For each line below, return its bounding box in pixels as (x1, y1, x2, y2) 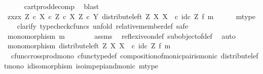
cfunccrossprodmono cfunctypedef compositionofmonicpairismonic (11, 50, 217, 60)
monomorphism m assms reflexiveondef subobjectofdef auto (7, 30, 236, 41)
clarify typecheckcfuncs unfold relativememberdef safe (17, 21, 189, 31)
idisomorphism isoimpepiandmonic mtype (27, 60, 159, 70)
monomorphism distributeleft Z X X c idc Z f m (7, 40, 171, 51)
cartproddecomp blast (24, 1, 99, 11)
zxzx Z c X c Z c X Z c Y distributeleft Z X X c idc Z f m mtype (7, 11, 255, 21)
